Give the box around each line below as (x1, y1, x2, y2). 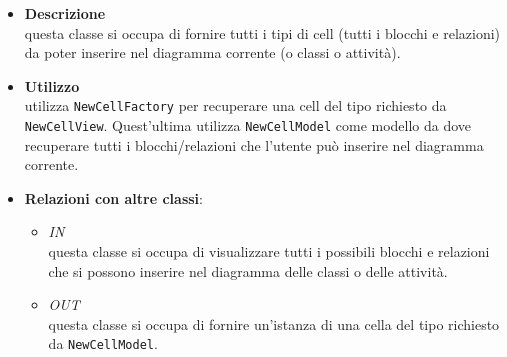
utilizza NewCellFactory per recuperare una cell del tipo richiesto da (24, 95, 447, 116)
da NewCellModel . (48, 333, 158, 354)
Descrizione (24, 3, 106, 23)
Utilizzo (24, 75, 80, 96)
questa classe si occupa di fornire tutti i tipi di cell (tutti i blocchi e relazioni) (24, 22, 501, 43)
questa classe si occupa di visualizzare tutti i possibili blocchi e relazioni (48, 241, 490, 262)
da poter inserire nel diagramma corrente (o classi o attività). (24, 42, 401, 63)
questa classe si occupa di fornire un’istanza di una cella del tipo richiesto (48, 313, 500, 334)
